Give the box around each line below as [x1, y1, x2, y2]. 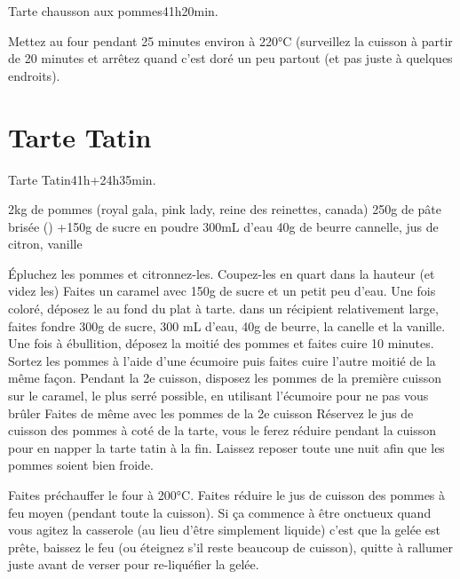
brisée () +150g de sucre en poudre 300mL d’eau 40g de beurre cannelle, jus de [8, 217, 439, 235]
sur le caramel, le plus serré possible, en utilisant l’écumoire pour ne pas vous [8, 386, 429, 405]
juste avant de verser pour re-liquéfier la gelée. [8, 555, 259, 574]
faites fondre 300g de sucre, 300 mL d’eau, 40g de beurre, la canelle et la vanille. [8, 316, 446, 335]
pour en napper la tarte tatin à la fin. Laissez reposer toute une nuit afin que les [8, 438, 445, 456]
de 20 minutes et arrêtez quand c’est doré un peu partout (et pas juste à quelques [8, 49, 453, 67]
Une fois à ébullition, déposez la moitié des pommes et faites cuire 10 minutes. [8, 334, 434, 353]
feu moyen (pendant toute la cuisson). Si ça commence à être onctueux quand [8, 503, 432, 521]
